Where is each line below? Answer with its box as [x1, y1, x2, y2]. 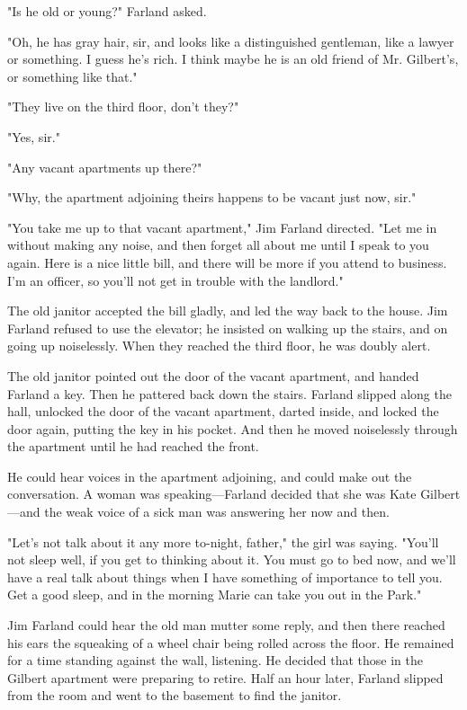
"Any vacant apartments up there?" [7, 157, 202, 176]
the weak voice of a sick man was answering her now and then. [44, 502, 390, 521]
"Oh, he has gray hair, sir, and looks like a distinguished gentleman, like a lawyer [7, 31, 454, 50]
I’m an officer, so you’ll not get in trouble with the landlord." [7, 271, 344, 289]
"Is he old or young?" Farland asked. [7, 2, 207, 20]
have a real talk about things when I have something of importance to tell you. [7, 567, 443, 586]
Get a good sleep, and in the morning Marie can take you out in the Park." [7, 585, 422, 604]
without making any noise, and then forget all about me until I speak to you [7, 235, 429, 254]
